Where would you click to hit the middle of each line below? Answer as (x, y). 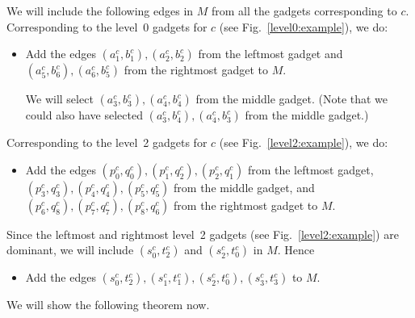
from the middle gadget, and (244, 187)
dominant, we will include (70, 250)
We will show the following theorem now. (108, 305)
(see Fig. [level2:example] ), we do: (304, 142)
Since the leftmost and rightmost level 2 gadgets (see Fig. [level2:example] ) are (203, 234)
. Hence (296, 250)
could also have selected (84, 115)
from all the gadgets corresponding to (304, 10)
